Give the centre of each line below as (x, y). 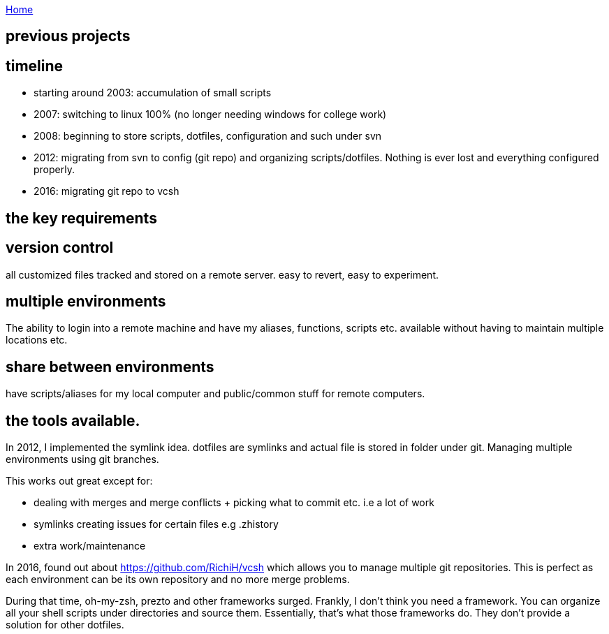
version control (60, 248)
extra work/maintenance (90, 546)
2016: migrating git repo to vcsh (107, 191)
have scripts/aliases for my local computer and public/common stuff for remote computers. (215, 394)
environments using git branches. (82, 459)
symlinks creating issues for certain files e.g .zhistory (156, 524)
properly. (54, 170)
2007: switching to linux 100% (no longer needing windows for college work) (210, 115)
